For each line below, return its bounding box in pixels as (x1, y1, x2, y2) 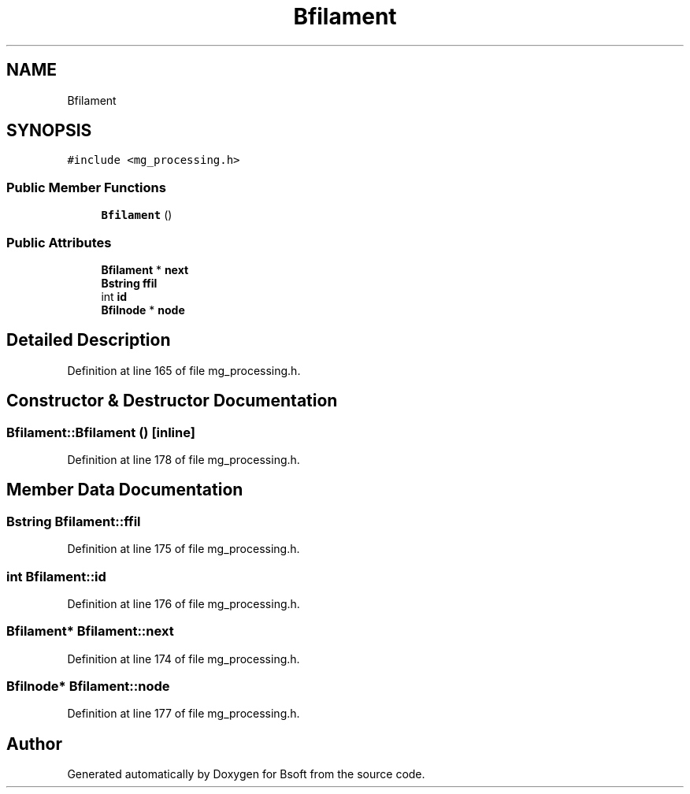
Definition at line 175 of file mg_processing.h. (67, 542, 300, 556)
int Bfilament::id (6, 568, 106, 584)
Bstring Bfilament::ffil (6, 513, 141, 529)
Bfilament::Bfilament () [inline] (6, 424, 195, 440)
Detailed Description (6, 330, 171, 351)
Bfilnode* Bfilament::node (6, 678, 170, 695)
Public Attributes (6, 234, 112, 250)
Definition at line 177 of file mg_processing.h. (67, 707, 300, 721)
